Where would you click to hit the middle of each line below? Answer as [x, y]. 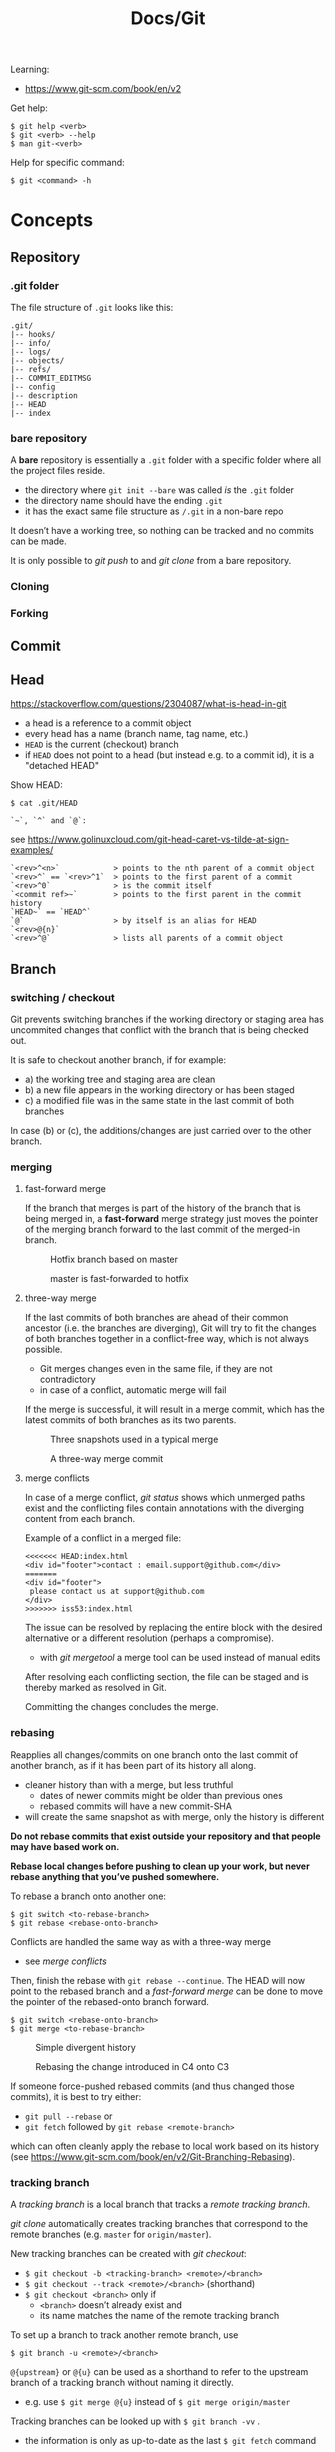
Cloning [30, 587]
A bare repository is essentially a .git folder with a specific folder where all [166, 460]
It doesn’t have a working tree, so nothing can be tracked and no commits [162, 531]
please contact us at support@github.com [117, 1592]
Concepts [51, 220]
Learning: [30, 69]
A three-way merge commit [106, 1459]
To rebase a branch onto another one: [88, 1896]
